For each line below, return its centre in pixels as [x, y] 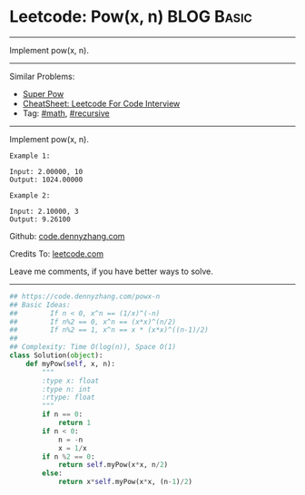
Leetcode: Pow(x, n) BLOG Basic [131, 17]
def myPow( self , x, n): [71, 364]
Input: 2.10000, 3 [44, 211]
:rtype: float [69, 398]
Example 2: [30, 195]
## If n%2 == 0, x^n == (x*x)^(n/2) [93, 322]
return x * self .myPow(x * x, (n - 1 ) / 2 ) [125, 482]
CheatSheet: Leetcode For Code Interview [101, 103]
